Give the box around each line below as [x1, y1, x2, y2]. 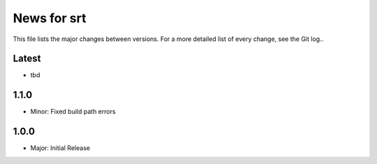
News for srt [13, 10, 87, 26]
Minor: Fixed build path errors [30, 108, 116, 116]
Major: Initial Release [30, 144, 91, 152]
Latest [13, 53, 41, 65]
